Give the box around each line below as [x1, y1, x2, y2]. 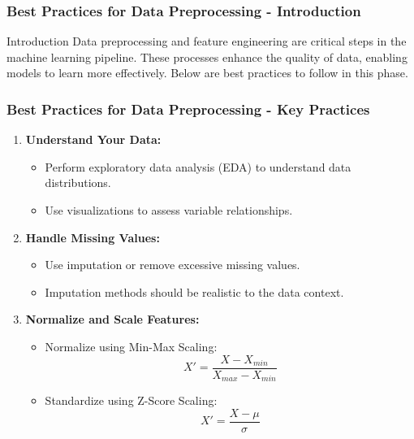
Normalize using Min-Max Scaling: [45, 337, 218, 354]
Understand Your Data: [25, 131, 162, 148]
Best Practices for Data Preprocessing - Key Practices [6, 98, 370, 119]
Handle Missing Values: [25, 228, 160, 246]
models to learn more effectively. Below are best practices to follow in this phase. [6, 64, 408, 81]
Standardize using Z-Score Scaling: [45, 392, 218, 409]
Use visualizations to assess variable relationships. [45, 202, 293, 218]
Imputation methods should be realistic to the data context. [45, 283, 344, 300]
